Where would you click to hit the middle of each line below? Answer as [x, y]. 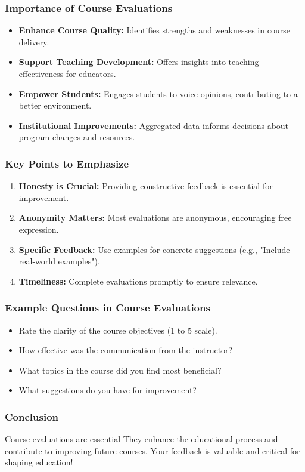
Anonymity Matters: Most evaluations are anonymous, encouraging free [155, 218]
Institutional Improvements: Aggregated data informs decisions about [154, 125]
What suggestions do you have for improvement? [108, 390]
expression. [39, 229]
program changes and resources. [77, 137]
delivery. [34, 41]
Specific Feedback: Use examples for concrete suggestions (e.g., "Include [154, 249]
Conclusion [32, 416]
